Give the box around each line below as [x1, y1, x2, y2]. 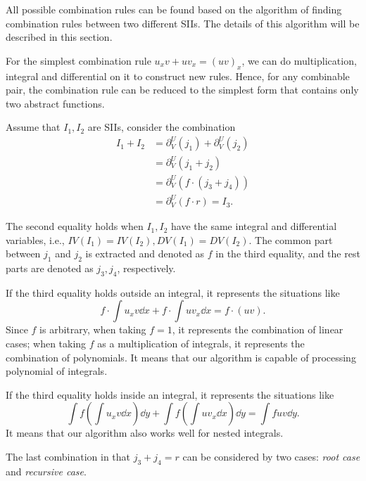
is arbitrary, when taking [39, 322, 146, 337]
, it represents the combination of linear [172, 322, 343, 337]
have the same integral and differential [171, 219, 337, 233]
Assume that [6, 120, 61, 134]
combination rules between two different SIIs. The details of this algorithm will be [6, 15, 360, 30]
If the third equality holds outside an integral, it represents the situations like [6, 285, 340, 300]
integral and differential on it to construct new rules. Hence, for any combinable [6, 68, 350, 83]
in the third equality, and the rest [215, 246, 360, 261]
